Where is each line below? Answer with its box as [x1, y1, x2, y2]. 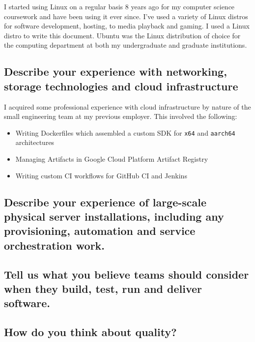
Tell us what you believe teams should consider [4, 266, 249, 282]
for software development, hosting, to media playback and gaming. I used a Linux [4, 21, 250, 31]
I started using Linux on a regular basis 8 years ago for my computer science [4, 1, 235, 11]
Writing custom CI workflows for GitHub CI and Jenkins [15, 170, 187, 180]
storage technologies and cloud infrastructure [4, 78, 238, 93]
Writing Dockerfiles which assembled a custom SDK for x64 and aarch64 [15, 127, 235, 138]
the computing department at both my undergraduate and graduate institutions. [4, 40, 247, 50]
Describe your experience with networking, [4, 64, 227, 79]
